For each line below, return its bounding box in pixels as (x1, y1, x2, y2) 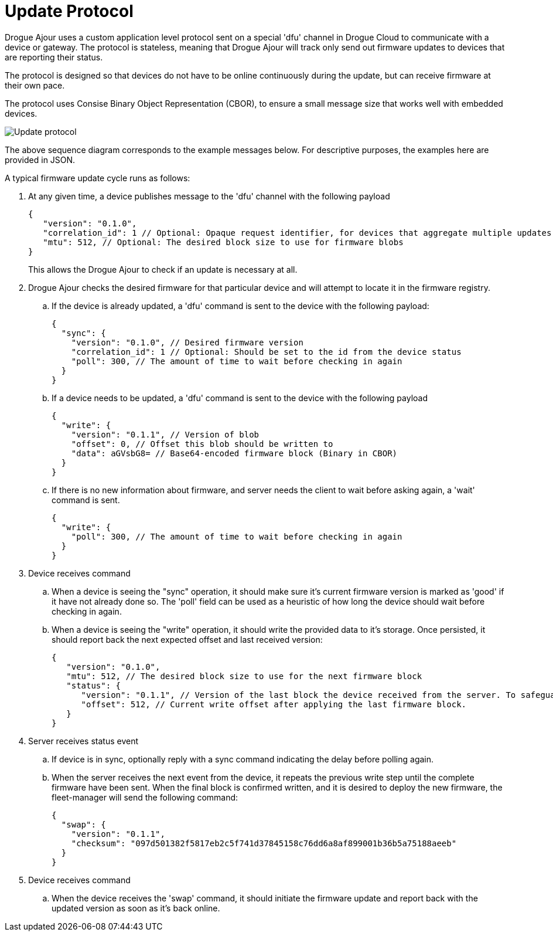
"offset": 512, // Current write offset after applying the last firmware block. (81, 699, 467, 709)
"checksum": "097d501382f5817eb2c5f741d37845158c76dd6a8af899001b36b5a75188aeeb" (71, 838, 457, 848)
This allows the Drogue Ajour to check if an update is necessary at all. (28, 264, 298, 274)
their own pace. (5, 80, 65, 90)
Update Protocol (5, 1, 134, 21)
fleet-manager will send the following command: (52, 792, 238, 802)
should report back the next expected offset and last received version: (52, 634, 323, 645)
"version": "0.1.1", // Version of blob (71, 429, 260, 439)
